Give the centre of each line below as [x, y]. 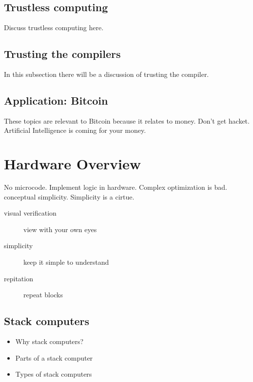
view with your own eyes [60, 229]
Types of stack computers [54, 374]
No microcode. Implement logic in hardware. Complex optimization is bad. [116, 187]
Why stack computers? [49, 341]
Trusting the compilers [62, 54]
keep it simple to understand [66, 262]
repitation [19, 278]
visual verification [30, 213]
